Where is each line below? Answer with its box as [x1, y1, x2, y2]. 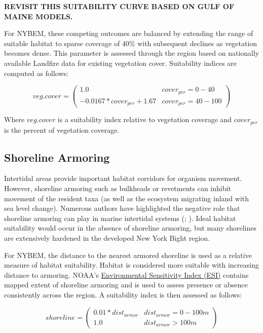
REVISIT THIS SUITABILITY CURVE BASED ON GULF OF [4, 1, 235, 11]
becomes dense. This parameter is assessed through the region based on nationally [4, 48, 259, 58]
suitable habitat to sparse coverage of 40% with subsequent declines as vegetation [4, 38, 257, 48]
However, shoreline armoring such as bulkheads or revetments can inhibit [4, 183, 231, 194]
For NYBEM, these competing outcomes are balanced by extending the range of [4, 28, 253, 39]
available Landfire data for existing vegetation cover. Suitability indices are [4, 57, 237, 68]
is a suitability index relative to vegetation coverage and [57, 114, 232, 125]
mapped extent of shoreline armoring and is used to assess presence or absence [4, 279, 248, 290]
